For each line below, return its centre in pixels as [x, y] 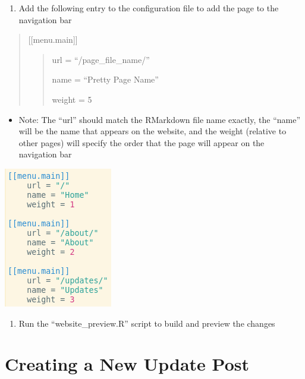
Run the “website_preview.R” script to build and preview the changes [147, 323]
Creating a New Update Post [127, 364]
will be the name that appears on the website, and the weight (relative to [152, 131]
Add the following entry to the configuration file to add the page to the [149, 8]
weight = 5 [72, 99]
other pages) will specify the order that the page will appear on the [142, 142]
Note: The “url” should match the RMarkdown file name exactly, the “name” [160, 119]
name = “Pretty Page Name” [105, 79]
